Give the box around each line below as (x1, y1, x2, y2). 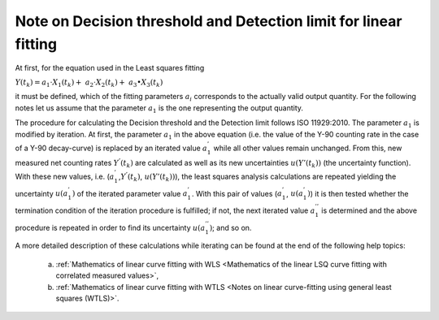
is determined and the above (321, 205, 418, 215)
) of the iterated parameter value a (72, 188, 188, 198)
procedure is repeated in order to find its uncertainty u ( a (15, 223, 206, 232)
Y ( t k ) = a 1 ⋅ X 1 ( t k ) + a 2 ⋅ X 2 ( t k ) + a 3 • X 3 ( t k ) (15, 77, 163, 89)
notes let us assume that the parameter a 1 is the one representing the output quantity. (15, 102, 304, 115)
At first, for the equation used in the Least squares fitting (15, 63, 205, 73)
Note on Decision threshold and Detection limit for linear (15, 12, 402, 30)
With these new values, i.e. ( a (15, 171, 115, 181)
